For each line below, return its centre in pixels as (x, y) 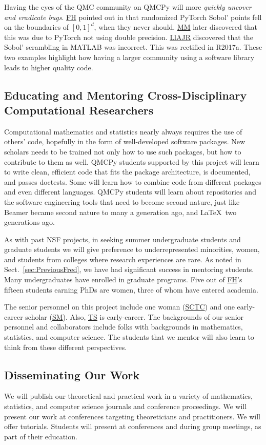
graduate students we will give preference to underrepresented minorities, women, (132, 249)
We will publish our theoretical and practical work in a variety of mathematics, (128, 396)
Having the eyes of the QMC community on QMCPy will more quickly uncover (128, 7)
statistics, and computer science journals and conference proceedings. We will (126, 406)
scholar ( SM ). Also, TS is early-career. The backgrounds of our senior (135, 316)
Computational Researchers (79, 110)
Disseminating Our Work (72, 374)
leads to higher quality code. (49, 67)
